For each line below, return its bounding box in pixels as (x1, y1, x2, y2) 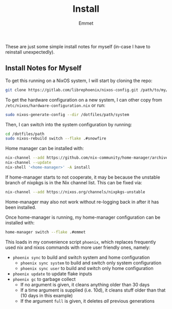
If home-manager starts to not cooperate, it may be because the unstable (5, 174, 160, 180)
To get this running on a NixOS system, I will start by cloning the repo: (5, 78, 153, 84)
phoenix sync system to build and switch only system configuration (20, 260, 162, 266)
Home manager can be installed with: (5, 145, 84, 151)
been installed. (5, 204, 37, 210)
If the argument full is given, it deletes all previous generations (20, 298, 155, 304)
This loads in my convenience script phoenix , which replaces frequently (5, 239, 156, 245)
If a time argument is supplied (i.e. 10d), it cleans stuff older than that (20, 287, 166, 293)
